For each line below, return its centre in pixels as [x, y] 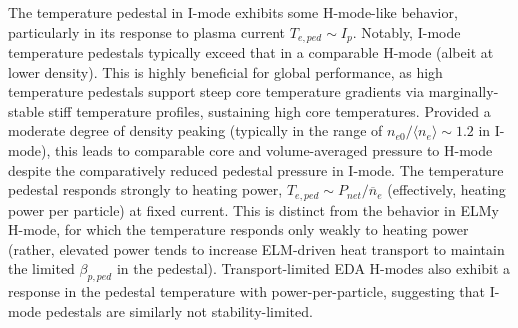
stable [26, 110]
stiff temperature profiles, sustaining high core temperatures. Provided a [269, 110]
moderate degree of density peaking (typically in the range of [195, 130]
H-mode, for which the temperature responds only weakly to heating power [238, 229]
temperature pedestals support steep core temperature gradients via [216, 91]
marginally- [463, 91]
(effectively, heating [446, 189]
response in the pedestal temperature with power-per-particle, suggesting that [247, 291]
